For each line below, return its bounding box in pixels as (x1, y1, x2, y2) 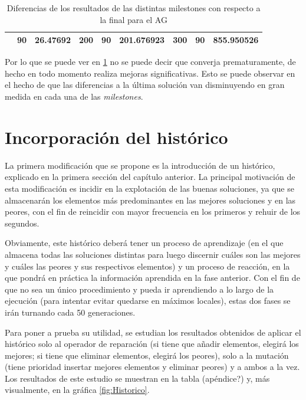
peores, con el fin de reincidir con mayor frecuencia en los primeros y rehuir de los (5, 205, 301, 218)
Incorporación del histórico (5, 124, 228, 149)
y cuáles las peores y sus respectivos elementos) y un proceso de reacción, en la (5, 260, 290, 272)
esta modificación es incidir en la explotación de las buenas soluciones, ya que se (5, 182, 294, 194)
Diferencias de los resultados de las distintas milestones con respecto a (6, 2, 261, 14)
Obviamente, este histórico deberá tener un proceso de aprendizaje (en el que (5, 237, 284, 249)
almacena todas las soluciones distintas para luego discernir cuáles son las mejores (5, 248, 301, 260)
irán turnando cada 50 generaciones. (5, 306, 136, 318)
